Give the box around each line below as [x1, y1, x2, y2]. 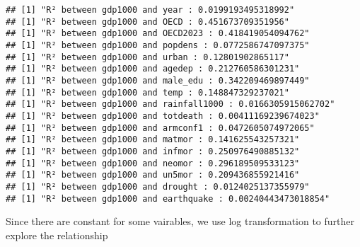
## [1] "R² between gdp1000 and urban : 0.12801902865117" [6, 52, 289, 62]
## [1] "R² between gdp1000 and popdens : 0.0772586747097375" [6, 40, 310, 50]
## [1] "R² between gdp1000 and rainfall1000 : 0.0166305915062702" [6, 99, 335, 110]
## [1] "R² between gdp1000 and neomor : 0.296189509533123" [6, 158, 300, 168]
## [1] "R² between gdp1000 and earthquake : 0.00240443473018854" [6, 193, 330, 204]
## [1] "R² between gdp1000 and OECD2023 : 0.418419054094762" [6, 28, 310, 39]
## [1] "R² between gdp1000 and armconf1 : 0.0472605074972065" [6, 122, 315, 133]
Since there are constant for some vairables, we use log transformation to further [6, 214, 355, 229]
